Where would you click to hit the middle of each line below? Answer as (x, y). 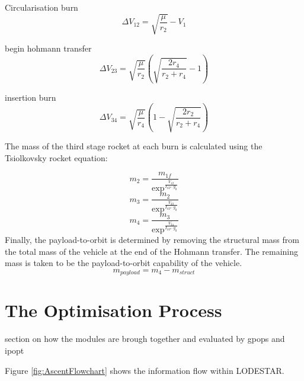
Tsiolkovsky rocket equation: (56, 157)
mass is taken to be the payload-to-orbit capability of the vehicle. (124, 263)
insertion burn (31, 97)
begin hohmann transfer (48, 48)
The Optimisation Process (113, 310)
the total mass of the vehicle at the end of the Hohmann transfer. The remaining (151, 251)
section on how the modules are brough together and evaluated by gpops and (145, 339)
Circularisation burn (41, 7)
